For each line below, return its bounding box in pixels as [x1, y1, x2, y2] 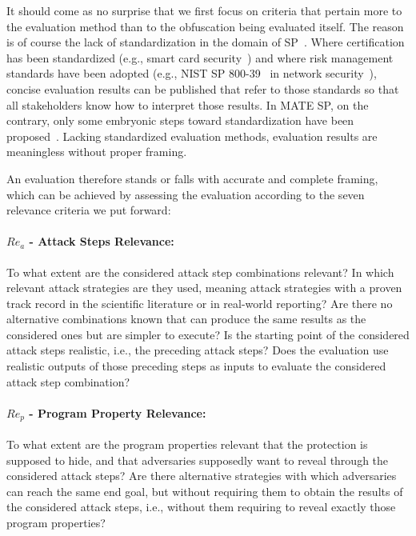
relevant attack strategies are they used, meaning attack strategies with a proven [6, 279, 402, 296]
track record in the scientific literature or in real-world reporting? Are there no [6, 294, 393, 311]
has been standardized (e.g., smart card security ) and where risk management [6, 49, 394, 66]
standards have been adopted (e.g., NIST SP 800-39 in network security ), [6, 65, 377, 82]
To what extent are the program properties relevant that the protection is [6, 435, 368, 452]
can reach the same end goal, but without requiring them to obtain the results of [6, 482, 403, 499]
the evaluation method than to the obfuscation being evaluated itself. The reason [6, 18, 404, 34]
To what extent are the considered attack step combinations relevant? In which [6, 263, 394, 280]
